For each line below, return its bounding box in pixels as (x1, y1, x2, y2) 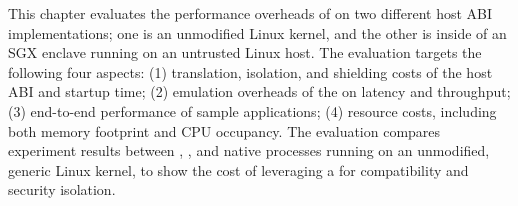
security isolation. (8, 179, 116, 200)
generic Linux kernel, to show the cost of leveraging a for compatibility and (8, 159, 469, 180)
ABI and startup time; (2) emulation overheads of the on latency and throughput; (8, 81, 511, 102)
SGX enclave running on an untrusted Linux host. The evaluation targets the (8, 42, 482, 63)
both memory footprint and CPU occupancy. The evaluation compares (8, 120, 441, 141)
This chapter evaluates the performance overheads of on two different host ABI (8, 3, 493, 23)
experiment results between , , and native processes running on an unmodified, (8, 140, 490, 161)
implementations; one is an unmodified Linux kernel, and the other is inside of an (8, 22, 507, 43)
